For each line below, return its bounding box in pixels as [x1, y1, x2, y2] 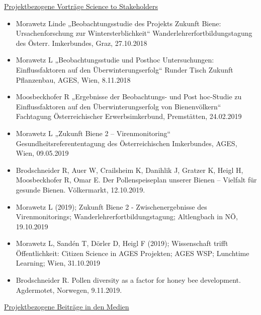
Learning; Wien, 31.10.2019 [16, 258, 100, 268]
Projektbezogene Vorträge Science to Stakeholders [4, 1, 158, 11]
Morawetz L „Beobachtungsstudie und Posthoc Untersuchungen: [16, 54, 214, 65]
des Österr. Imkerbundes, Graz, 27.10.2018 [16, 37, 147, 48]
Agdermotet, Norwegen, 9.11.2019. [16, 284, 122, 295]
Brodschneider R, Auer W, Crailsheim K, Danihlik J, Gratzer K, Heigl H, [16, 164, 243, 175]
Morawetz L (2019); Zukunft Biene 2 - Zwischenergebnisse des [16, 201, 207, 212]
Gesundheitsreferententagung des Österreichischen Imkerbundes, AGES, [16, 138, 237, 148]
